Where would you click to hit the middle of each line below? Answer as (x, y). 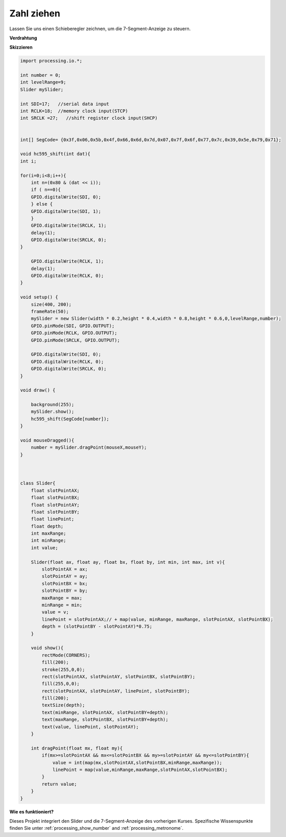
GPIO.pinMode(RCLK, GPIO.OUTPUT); (74, 333)
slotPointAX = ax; (65, 569)
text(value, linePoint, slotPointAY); (90, 727)
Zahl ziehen (35, 13)
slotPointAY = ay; (65, 576)
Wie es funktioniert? (31, 811)
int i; (28, 161)
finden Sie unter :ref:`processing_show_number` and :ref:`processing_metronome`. (97, 828)
